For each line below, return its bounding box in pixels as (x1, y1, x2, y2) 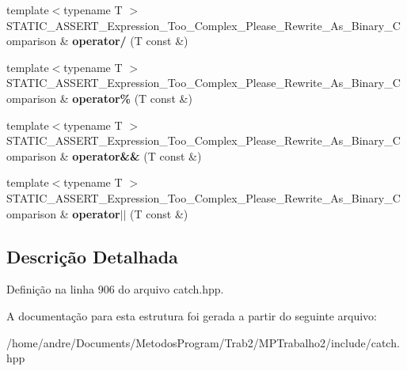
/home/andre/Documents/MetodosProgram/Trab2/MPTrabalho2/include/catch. (6, 334, 400, 350)
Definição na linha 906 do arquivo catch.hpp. (6, 281, 224, 297)
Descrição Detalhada (6, 244, 178, 268)
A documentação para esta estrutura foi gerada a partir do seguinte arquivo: (6, 307, 377, 324)
